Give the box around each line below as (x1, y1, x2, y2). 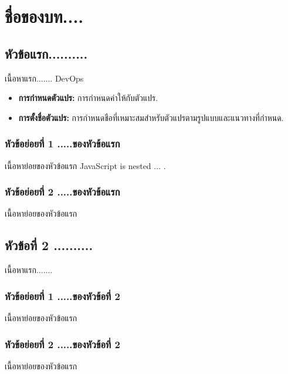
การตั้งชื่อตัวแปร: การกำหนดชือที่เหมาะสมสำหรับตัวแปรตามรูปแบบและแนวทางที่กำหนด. (18, 111, 284, 123)
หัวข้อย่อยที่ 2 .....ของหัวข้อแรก (5, 184, 120, 199)
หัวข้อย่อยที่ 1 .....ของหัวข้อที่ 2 (5, 288, 120, 303)
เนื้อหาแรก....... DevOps (5, 72, 84, 84)
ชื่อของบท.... (5, 4, 84, 28)
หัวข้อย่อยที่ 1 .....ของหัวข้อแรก (5, 136, 120, 151)
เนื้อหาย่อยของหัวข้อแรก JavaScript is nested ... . (5, 159, 166, 171)
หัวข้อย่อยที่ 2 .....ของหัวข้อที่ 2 (5, 336, 120, 351)
